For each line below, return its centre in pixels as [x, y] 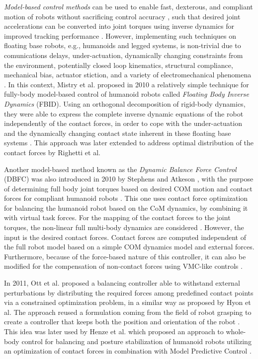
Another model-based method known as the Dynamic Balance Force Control [120, 169]
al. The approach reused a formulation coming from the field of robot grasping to [128, 312]
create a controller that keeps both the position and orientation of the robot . [122, 322]
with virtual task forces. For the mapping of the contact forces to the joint [117, 217]
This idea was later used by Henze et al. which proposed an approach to [114, 331]
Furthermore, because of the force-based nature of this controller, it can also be [125, 256]
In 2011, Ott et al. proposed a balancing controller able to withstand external [122, 283]
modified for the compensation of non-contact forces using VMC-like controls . [123, 266]
